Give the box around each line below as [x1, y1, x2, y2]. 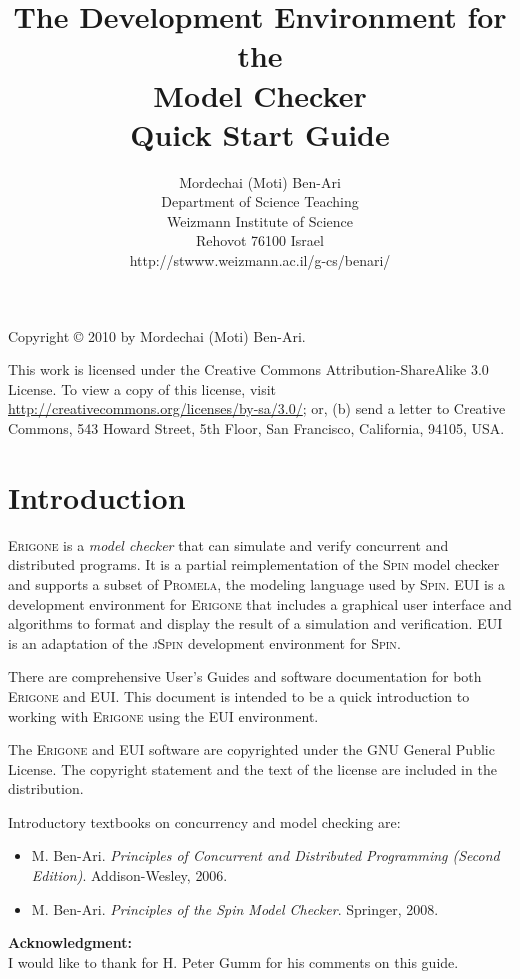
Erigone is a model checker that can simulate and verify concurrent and [8, 534, 449, 555]
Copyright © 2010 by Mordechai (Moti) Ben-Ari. [8, 325, 306, 346]
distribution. [8, 778, 84, 799]
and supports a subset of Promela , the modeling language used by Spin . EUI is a [8, 573, 506, 594]
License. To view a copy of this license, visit [8, 378, 277, 399]
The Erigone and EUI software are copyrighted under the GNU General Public [8, 739, 495, 760]
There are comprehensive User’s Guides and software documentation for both [8, 666, 482, 687]
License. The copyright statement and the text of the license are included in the [8, 758, 497, 779]
